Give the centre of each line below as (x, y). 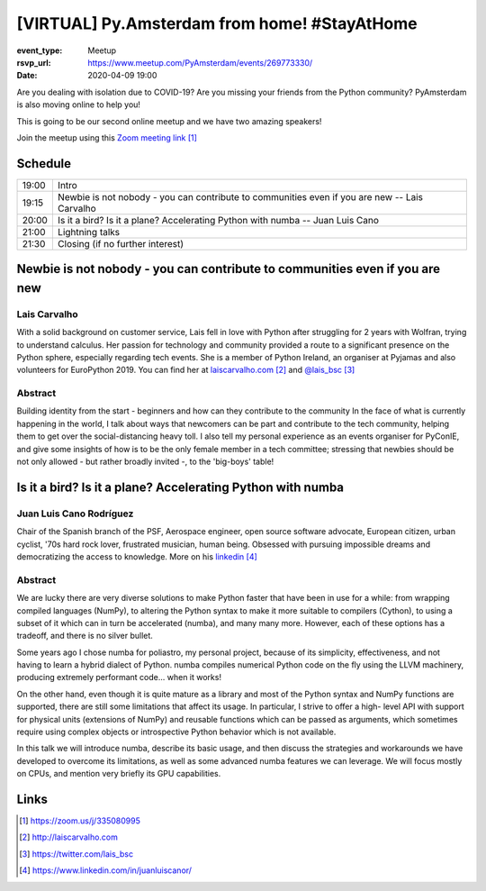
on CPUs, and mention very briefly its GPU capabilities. (119, 774)
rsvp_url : (34, 62)
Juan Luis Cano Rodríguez (75, 514)
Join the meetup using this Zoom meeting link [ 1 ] (107, 137)
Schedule (44, 164)
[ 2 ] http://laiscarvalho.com (69, 837)
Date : (27, 76)
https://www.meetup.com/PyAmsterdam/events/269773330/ (200, 62)
